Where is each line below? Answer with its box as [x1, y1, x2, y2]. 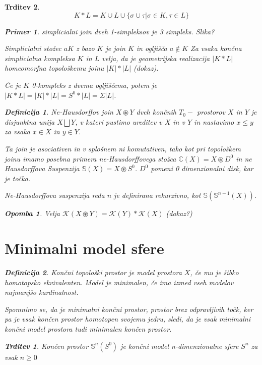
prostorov [197, 107, 225, 117]
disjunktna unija [5, 116, 55, 127]
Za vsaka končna [190, 43, 242, 54]
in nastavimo [194, 116, 234, 127]
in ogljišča [136, 43, 167, 54]
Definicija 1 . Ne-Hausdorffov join [5, 107, 113, 117]
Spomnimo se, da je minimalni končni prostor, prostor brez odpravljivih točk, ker [5, 303, 253, 314]
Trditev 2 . [5, 2, 40, 12]
